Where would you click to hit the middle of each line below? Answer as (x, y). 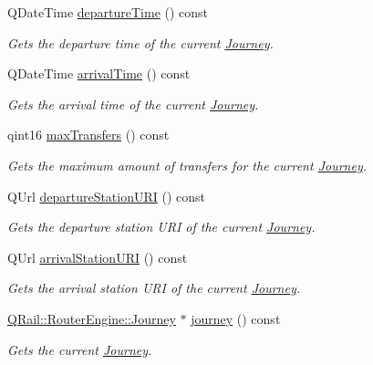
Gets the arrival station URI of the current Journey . (154, 288)
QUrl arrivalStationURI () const (98, 257)
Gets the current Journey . (80, 349)
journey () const (236, 318)
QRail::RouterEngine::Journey (92, 318)
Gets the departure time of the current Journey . (140, 42)
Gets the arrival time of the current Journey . (133, 104)
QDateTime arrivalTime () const (99, 73)
